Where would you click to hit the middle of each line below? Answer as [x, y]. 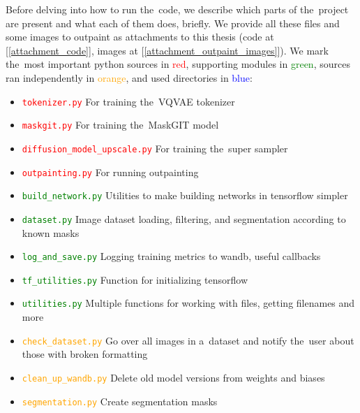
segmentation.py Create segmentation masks [120, 401]
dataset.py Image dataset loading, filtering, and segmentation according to [184, 218]
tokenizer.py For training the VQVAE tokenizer [128, 101]
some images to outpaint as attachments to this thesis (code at [140, 37]
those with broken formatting [85, 354]
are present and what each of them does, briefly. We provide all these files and [173, 23]
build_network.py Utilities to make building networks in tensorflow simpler [185, 195]
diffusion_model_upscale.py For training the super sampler [155, 148]
